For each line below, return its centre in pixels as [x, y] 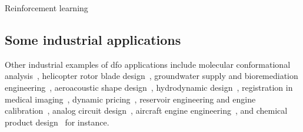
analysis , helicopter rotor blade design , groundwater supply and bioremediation [151, 76]
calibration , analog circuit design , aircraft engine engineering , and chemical [146, 110]
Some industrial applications [93, 39]
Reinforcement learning [46, 8]
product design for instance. [57, 122]
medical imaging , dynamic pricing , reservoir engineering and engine [130, 99]
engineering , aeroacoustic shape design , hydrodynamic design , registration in [149, 87]
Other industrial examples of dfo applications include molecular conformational [148, 64]
